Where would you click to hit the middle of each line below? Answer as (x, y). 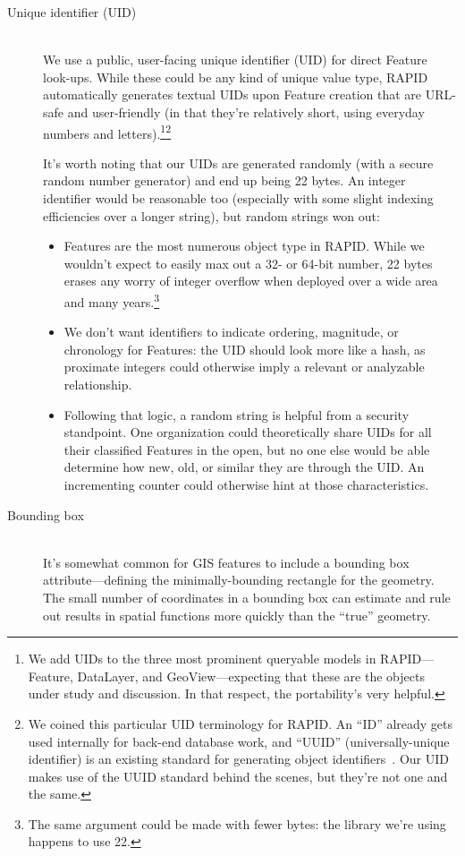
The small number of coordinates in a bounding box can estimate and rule (247, 597)
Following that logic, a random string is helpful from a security (237, 414)
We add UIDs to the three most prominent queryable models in (202, 659)
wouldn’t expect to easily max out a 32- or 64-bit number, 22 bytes (248, 263)
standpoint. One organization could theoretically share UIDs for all (248, 432)
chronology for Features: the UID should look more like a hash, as (245, 349)
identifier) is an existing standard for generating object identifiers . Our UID (238, 759)
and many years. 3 (112, 300)
